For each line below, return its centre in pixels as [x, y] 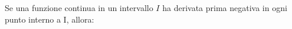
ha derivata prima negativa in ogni [225, 8]
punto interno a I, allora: [50, 19]
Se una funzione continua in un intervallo [79, 8]
